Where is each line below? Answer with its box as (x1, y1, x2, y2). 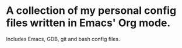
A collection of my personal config (6, 4, 177, 17)
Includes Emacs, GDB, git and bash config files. (6, 35, 120, 42)
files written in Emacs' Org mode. (6, 16, 171, 29)
